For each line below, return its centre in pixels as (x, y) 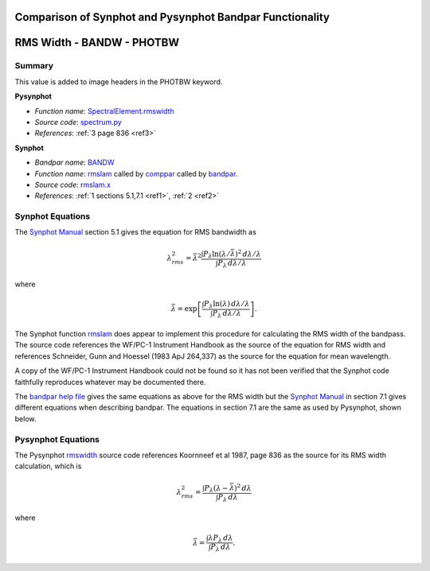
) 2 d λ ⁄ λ (248, 253)
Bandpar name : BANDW (74, 162)
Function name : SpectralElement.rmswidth (104, 111)
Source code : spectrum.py (78, 122)
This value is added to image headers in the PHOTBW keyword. (119, 82)
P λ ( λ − (216, 489)
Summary (34, 66)
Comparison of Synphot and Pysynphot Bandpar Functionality (172, 17)
